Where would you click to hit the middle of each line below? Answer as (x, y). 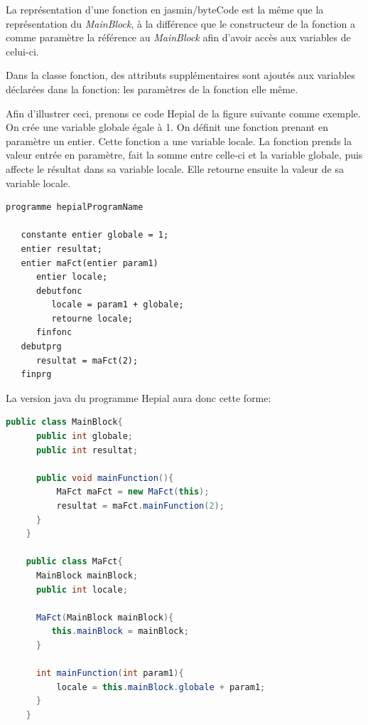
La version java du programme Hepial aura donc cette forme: (139, 397)
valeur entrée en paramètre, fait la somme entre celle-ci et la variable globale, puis (184, 155)
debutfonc (59, 291)
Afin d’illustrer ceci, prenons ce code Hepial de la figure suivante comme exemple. (183, 113)
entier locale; (72, 277)
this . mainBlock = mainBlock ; (120, 631)
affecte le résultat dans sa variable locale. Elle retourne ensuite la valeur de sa (175, 168)
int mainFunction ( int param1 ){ (110, 673)
